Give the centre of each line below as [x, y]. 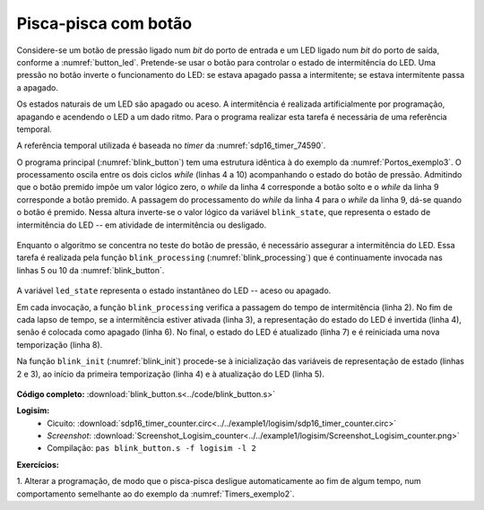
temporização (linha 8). [60, 344]
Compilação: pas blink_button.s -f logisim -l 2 [152, 448]
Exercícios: [38, 464]
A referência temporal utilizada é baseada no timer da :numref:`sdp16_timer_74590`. [171, 146]
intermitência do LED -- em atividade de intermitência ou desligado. [142, 225]
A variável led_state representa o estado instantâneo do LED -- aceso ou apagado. [174, 290]
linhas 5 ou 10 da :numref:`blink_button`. [91, 270]
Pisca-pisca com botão [104, 23]
